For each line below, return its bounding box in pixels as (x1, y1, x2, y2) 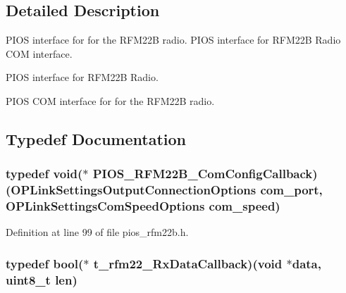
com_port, (260, 181, 323, 199)
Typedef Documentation (6, 127, 186, 149)
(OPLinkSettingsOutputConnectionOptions (6, 181, 257, 199)
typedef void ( (6, 165, 83, 182)
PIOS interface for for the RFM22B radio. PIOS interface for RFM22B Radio (6, 32, 341, 47)
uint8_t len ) (6, 270, 78, 288)
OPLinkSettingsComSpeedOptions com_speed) (6, 197, 280, 215)
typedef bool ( (6, 254, 84, 272)
